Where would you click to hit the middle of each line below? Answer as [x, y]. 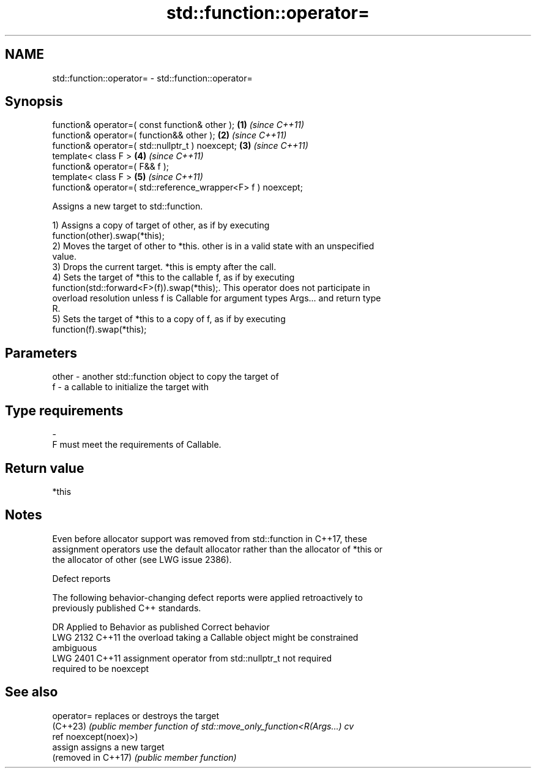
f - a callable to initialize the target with [130, 387]
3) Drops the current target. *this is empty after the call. [164, 267]
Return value [45, 468]
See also [32, 692]
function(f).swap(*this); [99, 330]
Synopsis [34, 102]
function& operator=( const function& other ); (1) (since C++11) [178, 125]
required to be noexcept [101, 668]
